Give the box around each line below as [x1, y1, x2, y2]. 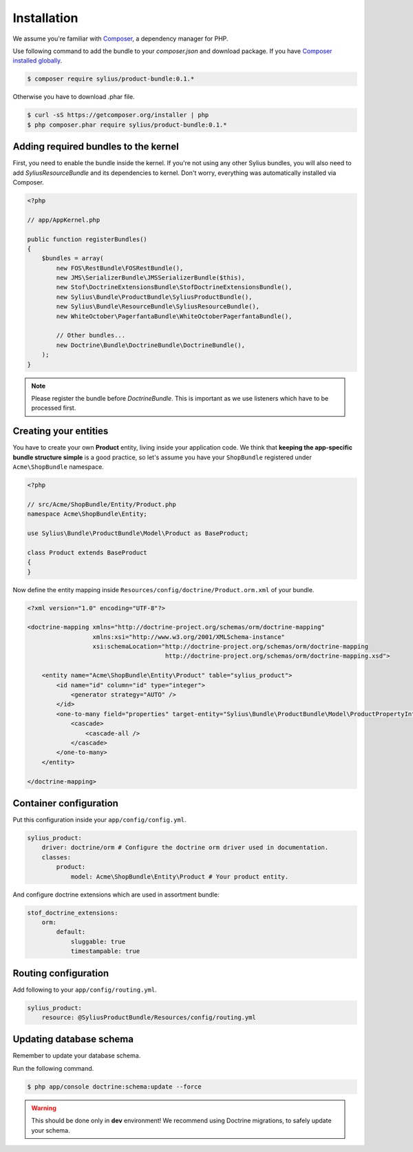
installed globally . [12, 56, 63, 65]
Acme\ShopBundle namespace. [12, 463, 105, 471]
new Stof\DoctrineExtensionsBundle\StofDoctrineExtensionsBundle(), [56, 283, 293, 291]
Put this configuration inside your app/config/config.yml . [12, 816, 187, 824]
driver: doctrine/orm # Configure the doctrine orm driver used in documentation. [41, 844, 329, 852]
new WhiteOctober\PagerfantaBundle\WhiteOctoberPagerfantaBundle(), [56, 312, 293, 320]
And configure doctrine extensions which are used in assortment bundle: [12, 890, 220, 899]
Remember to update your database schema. [12, 1051, 141, 1060]
